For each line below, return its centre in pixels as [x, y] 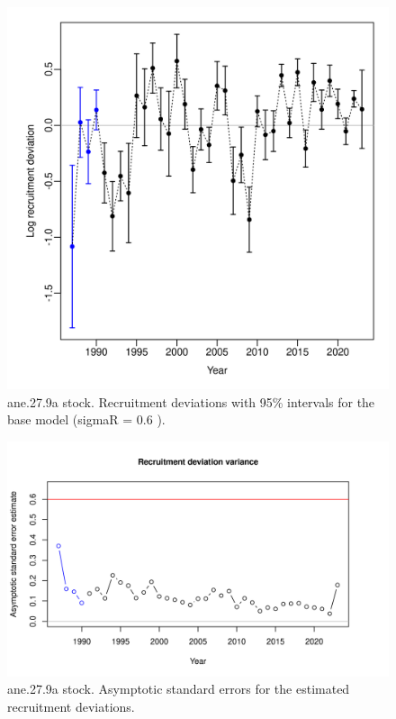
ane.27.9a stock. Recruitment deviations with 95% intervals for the [191, 401]
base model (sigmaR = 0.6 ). [86, 419]
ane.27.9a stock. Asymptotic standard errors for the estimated [179, 689]
